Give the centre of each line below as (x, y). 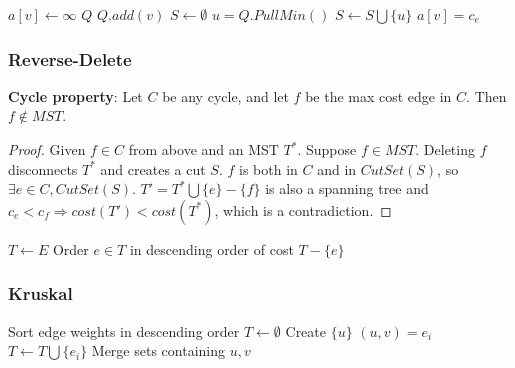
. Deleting (445, 149)
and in (337, 168)
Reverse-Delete (70, 58)
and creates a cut (153, 168)
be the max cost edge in (378, 95)
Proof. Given (47, 149)
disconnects (43, 168)
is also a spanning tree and (347, 188)
